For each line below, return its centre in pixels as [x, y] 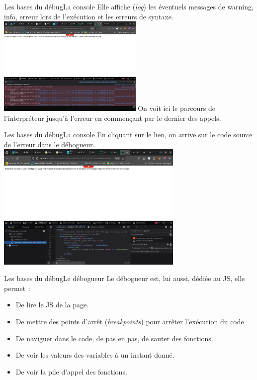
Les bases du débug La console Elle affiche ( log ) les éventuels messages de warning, [129, 6]
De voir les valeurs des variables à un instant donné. [95, 355]
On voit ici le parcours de [176, 108]
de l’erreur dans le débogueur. [49, 144]
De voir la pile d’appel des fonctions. [71, 371]
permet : [18, 288]
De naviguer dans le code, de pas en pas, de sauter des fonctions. [114, 338]
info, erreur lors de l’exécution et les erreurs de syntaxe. [89, 16]
